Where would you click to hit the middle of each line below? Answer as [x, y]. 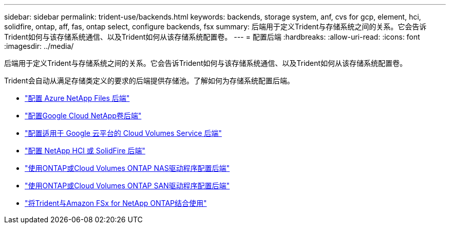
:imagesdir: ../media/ [39, 46]
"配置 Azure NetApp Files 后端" [77, 98]
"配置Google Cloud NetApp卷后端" [83, 116]
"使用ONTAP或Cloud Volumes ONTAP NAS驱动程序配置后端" [127, 168]
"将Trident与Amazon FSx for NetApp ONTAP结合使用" [116, 203]
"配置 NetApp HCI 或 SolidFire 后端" [85, 151]
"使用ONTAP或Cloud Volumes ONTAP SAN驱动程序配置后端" [127, 186]
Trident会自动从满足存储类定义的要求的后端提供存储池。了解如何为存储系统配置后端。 [149, 81]
